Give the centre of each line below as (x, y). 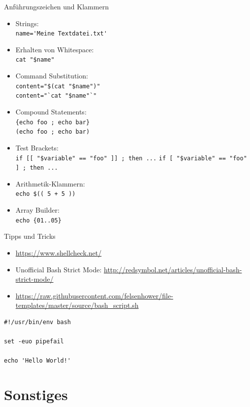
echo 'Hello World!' (38, 361)
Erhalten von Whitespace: (55, 49)
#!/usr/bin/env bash (38, 322)
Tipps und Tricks (30, 236)
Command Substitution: (52, 76)
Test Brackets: (37, 147)
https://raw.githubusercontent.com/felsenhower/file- (94, 295)
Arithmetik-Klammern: (50, 183)
